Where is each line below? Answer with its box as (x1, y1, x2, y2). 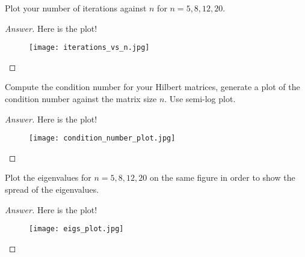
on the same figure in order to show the (149, 171, 295, 184)
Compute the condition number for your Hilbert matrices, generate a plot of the (5, 80, 300, 93)
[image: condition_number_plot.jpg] (29, 134, 176, 143)
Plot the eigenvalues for (5, 171, 91, 184)
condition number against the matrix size (5, 92, 157, 105)
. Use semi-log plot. (164, 92, 236, 105)
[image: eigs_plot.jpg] (29, 225, 124, 234)
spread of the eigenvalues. (5, 183, 99, 196)
